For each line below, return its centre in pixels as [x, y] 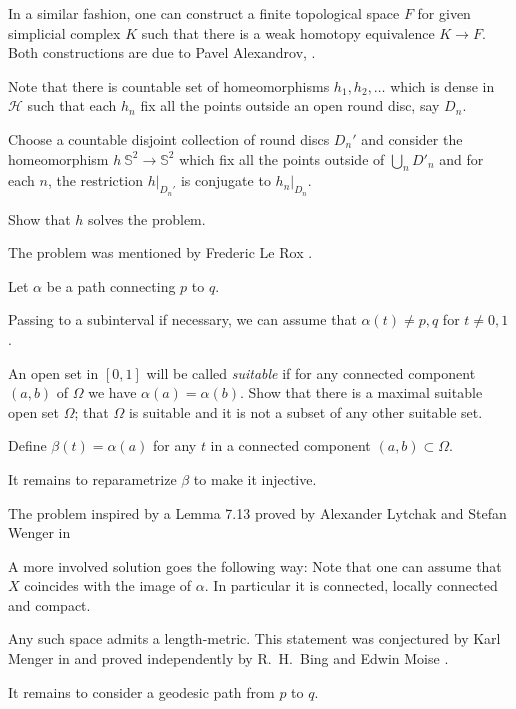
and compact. [49, 604]
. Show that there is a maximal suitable [361, 392]
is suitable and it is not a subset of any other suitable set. [305, 411]
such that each [72, 105]
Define [27, 445]
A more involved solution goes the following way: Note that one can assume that [255, 565]
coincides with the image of [108, 585]
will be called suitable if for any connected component [311, 372]
